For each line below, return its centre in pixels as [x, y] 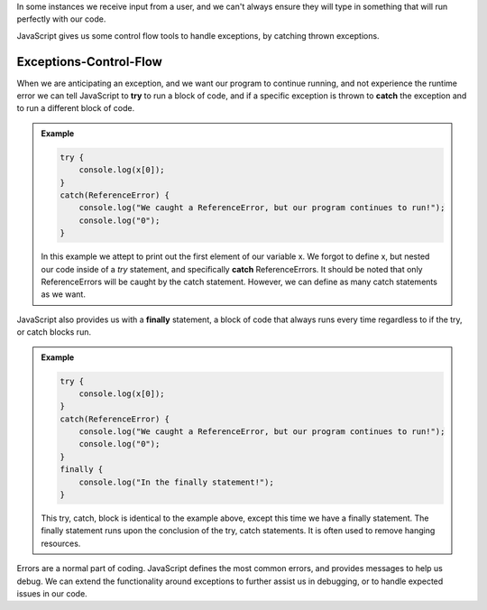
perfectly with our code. [61, 19]
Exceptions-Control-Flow [89, 62]
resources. [61, 543]
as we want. [63, 294]
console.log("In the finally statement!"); [176, 482]
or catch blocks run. [54, 332]
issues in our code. [52, 593]
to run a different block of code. [76, 108]
